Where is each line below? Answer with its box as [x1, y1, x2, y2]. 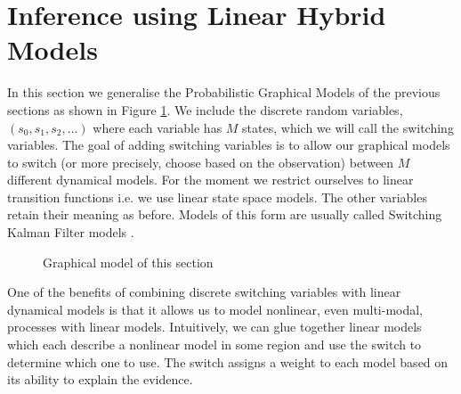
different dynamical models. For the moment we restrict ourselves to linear [7, 170, 414, 189]
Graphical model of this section [43, 252, 214, 271]
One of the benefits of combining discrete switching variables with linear [7, 283, 401, 301]
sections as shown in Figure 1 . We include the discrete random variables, [7, 100, 403, 119]
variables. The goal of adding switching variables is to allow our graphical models [7, 135, 450, 154]
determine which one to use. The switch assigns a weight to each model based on [7, 352, 449, 371]
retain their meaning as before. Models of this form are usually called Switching [7, 205, 442, 224]
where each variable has [93, 118, 222, 136]
